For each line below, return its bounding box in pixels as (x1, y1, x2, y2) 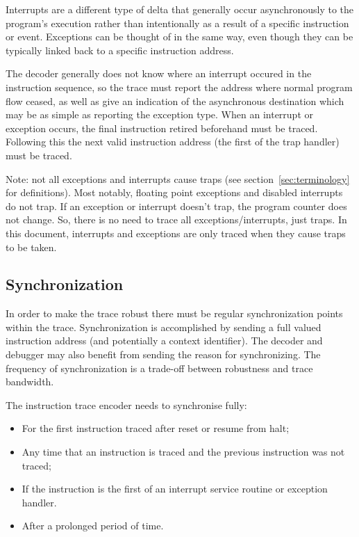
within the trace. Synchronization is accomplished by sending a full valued (6, 319, 322, 334)
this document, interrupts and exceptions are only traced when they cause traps (6, 225, 346, 240)
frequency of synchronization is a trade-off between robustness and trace (6, 360, 313, 375)
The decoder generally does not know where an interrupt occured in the (6, 66, 312, 81)
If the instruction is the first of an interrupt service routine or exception (22, 481, 328, 496)
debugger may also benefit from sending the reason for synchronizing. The (6, 347, 321, 362)
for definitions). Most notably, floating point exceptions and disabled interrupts (6, 185, 343, 200)
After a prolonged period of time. (22, 518, 164, 533)
